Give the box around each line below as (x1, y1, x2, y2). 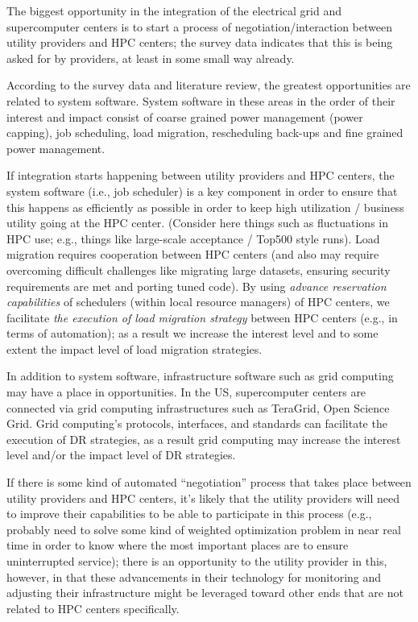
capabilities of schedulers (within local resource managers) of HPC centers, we (6, 293, 390, 310)
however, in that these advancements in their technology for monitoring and (6, 568, 382, 585)
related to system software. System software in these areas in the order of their (6, 92, 395, 109)
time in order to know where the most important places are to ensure (6, 537, 349, 554)
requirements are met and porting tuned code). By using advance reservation (6, 277, 387, 294)
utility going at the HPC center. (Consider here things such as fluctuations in (6, 214, 388, 231)
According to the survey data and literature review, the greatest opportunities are (6, 77, 411, 93)
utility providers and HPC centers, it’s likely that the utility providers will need (6, 489, 400, 506)
